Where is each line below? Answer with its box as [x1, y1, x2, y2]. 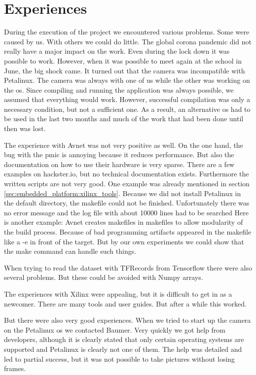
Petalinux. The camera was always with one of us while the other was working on [4, 75, 250, 85]
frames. [4, 363, 26, 374]
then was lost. [4, 123, 46, 134]
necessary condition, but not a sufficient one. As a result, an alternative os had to [4, 103, 251, 114]
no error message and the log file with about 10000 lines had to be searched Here [4, 207, 249, 217]
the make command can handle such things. [4, 246, 137, 256]
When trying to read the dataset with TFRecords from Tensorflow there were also [4, 262, 252, 273]
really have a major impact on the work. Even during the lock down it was [4, 46, 230, 56]
